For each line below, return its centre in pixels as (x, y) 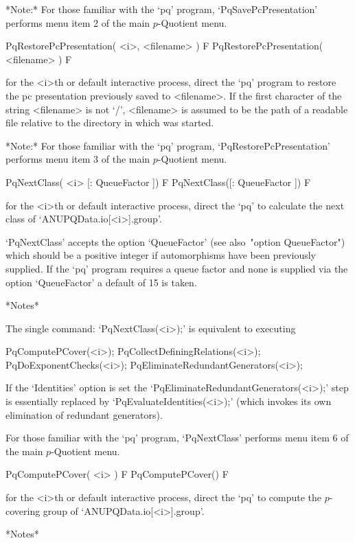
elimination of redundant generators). (84, 414)
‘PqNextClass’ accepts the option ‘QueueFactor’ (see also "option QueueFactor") (175, 241)
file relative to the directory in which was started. (110, 123)
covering (23, 510)
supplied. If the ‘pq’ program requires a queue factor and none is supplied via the (177, 268)
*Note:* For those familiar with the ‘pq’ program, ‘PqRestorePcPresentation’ (168, 145)
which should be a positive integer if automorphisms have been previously (161, 255)
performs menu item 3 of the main (78, 159)
